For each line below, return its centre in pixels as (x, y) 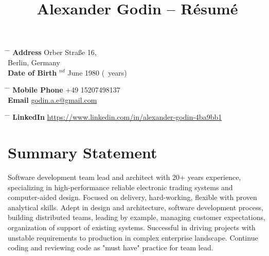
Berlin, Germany (34, 62)
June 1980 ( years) (97, 72)
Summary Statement (83, 152)
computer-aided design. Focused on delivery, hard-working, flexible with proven (132, 197)
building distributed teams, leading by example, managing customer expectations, (137, 217)
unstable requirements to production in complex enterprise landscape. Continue (133, 237)
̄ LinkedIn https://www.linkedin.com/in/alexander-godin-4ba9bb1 (115, 117)
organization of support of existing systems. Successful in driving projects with (132, 227)
